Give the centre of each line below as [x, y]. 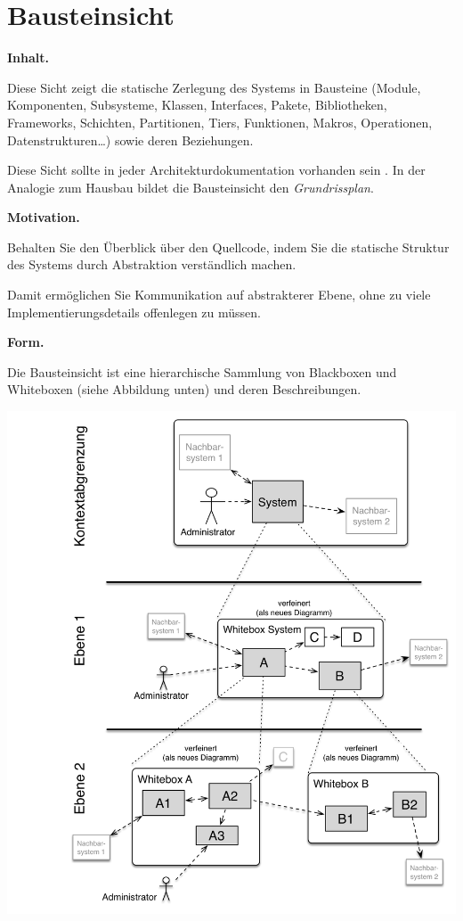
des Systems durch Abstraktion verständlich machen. [152, 264]
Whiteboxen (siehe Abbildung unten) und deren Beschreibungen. [184, 389]
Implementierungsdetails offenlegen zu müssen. [134, 312]
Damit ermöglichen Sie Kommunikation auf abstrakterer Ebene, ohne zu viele [219, 295]
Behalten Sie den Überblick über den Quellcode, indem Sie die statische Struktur [228, 247]
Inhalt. [28, 58]
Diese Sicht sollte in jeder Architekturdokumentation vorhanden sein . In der [216, 170]
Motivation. [44, 217]
